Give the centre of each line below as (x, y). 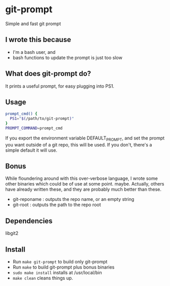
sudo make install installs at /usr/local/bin (57, 273)
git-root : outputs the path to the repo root (57, 205)
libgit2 (12, 233)
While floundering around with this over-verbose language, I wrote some (82, 178)
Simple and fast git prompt (33, 24)
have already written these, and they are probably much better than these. (83, 189)
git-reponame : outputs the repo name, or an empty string (73, 199)
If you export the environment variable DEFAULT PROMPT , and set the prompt (85, 138)
